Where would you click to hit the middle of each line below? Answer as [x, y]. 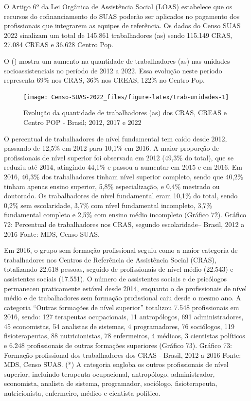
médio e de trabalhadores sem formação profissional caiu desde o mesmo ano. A [123, 298]
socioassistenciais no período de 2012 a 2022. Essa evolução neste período [113, 70]
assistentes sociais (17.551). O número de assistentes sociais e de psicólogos [115, 278]
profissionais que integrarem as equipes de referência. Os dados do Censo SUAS [122, 26]
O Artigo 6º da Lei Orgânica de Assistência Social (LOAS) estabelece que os [118, 6]
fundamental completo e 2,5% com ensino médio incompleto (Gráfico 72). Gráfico [125, 215]
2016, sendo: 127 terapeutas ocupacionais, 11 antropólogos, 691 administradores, [124, 317]
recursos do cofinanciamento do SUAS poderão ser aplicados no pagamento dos [122, 16]
